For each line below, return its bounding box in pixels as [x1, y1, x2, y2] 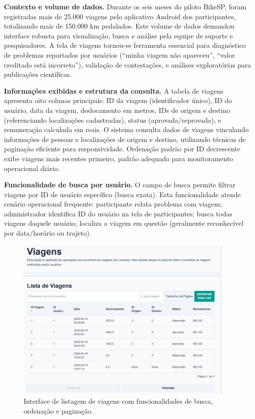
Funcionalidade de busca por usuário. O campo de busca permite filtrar [4, 179, 236, 190]
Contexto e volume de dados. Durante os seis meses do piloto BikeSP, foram [4, 1, 247, 11]
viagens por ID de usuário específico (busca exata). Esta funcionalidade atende [4, 189, 241, 199]
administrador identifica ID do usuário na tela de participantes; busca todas [4, 208, 232, 218]
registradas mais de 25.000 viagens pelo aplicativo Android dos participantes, [4, 11, 236, 21]
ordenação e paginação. [24, 405, 93, 416]
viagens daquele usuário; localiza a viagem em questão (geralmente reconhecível [4, 218, 244, 228]
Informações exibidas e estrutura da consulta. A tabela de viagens [4, 85, 224, 96]
